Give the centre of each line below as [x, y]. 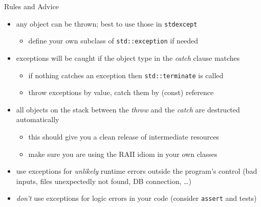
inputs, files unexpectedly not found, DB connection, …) [104, 181]
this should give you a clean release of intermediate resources [124, 136]
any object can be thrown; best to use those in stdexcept [107, 23]
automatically [38, 119]
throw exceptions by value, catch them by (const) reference [121, 92]
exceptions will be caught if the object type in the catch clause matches [128, 57]
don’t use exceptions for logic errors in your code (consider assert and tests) [136, 198]
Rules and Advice [31, 6]
